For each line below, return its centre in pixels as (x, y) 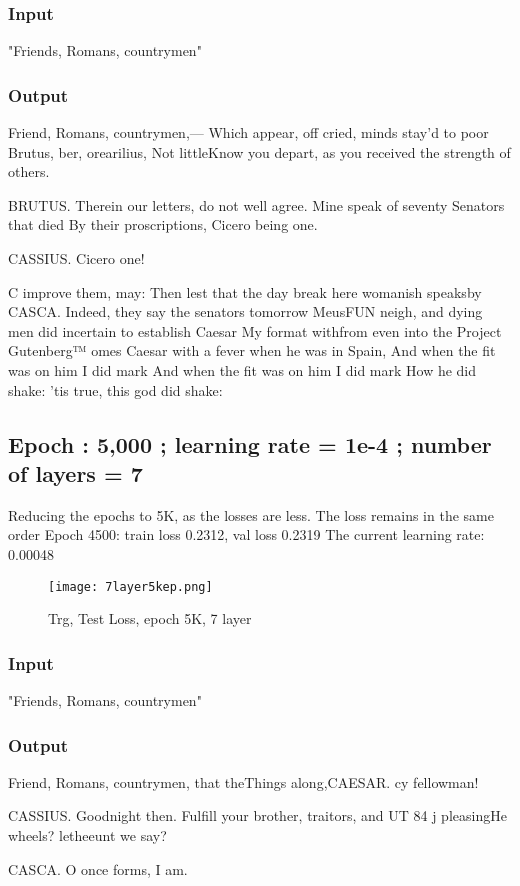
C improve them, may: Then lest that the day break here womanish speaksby (245, 291)
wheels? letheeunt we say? (87, 835)
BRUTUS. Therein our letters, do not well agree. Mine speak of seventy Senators (256, 204)
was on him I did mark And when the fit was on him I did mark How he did (242, 369)
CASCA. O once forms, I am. (98, 868)
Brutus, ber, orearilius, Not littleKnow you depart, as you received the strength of (259, 151)
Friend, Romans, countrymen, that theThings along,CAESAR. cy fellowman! (243, 781)
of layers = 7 (75, 472)
